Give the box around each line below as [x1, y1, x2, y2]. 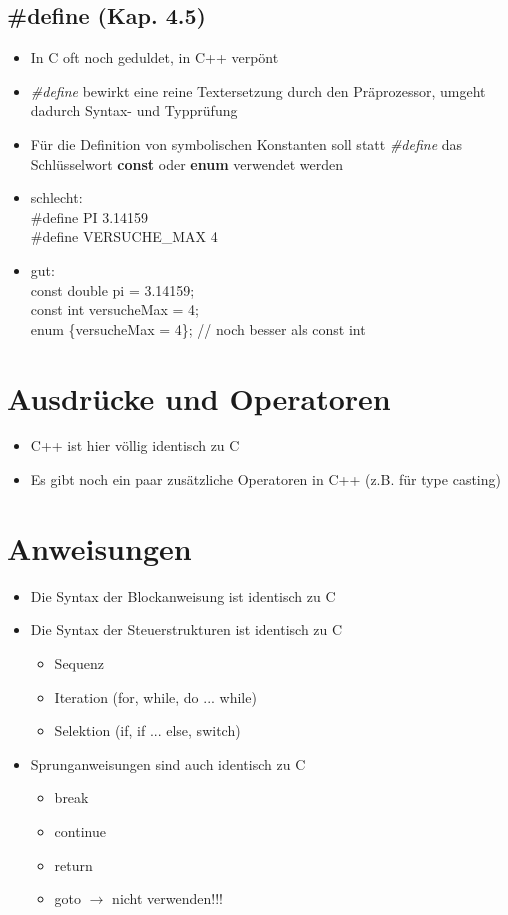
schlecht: [30, 187, 83, 208]
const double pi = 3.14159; [30, 279, 195, 300]
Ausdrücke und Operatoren [7, 377, 391, 418]
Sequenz [54, 652, 104, 673]
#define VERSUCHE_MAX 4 [30, 226, 218, 247]
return [54, 854, 93, 875]
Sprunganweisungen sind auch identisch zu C [30, 753, 306, 774]
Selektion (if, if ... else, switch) [54, 720, 241, 741]
